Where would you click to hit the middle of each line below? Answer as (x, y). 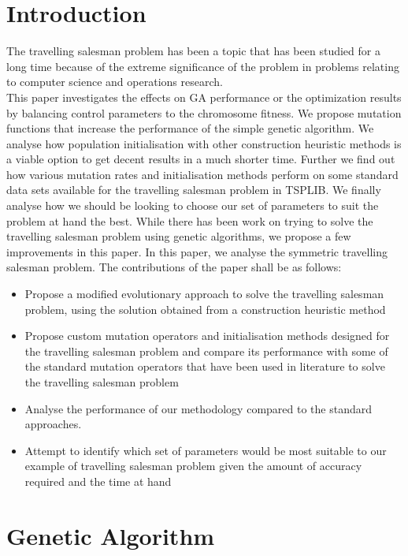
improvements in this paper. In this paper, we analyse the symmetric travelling (197, 251)
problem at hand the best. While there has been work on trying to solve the (190, 220)
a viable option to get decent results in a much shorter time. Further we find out (201, 159)
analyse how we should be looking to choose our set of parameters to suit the (193, 205)
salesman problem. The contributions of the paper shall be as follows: (174, 267)
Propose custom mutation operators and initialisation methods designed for (207, 336)
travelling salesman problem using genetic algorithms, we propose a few (179, 236)
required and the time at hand (98, 481)
